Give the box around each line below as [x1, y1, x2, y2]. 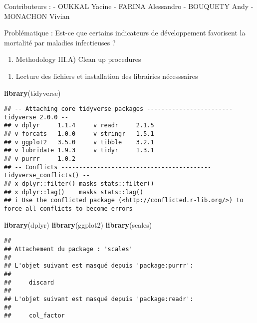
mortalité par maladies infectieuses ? [4, 37, 116, 47]
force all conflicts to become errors [4, 205, 133, 213]
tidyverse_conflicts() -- [4, 172, 90, 179]
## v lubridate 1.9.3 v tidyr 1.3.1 [4, 147, 154, 154]
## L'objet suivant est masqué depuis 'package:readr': [4, 295, 194, 303]
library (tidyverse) [4, 87, 61, 98]
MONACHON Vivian [4, 10, 70, 21]
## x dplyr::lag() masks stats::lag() [4, 188, 144, 196]
